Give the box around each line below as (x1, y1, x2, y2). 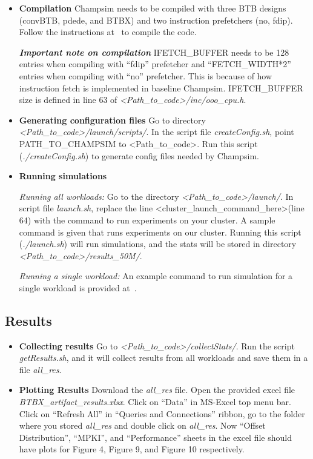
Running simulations (19, 170, 107, 182)
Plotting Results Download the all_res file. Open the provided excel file (19, 383, 295, 396)
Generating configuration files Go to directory (19, 113, 206, 126)
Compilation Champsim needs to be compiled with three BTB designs (19, 2, 286, 14)
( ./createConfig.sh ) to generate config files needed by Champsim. (19, 149, 260, 162)
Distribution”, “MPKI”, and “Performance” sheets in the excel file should (19, 431, 292, 443)
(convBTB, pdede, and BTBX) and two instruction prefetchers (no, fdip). (19, 13, 293, 26)
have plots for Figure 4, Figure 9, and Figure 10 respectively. (19, 443, 245, 455)
